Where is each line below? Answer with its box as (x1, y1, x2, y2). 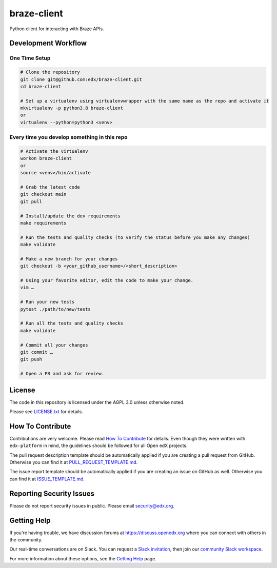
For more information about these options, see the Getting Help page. (9, 555, 156, 561)
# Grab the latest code (20, 184, 81, 190)
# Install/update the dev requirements (20, 213, 121, 219)
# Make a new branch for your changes (20, 256, 118, 261)
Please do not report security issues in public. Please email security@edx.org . (9, 502, 174, 509)
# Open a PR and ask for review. (20, 371, 105, 377)
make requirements (20, 220, 67, 226)
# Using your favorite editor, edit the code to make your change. (20, 277, 194, 283)
